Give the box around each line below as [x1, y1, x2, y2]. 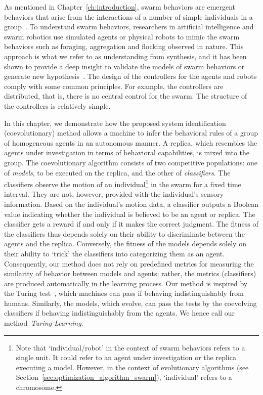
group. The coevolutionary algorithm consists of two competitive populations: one [4, 157, 257, 167]
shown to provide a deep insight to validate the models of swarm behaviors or [4, 61, 245, 71]
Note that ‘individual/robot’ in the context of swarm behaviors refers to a [16, 342, 245, 353]
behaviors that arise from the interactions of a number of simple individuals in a [4, 11, 253, 22]
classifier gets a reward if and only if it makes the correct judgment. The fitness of [4, 218, 258, 229]
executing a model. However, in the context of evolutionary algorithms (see [16, 362, 249, 372]
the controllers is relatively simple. [4, 100, 111, 111]
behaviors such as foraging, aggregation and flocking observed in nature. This [4, 41, 244, 52]
